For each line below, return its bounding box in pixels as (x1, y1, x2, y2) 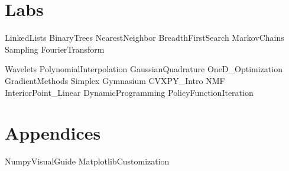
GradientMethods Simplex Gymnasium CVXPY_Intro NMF (5, 74, 225, 86)
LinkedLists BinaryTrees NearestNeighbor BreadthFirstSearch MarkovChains (5, 31, 284, 44)
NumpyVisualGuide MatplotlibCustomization (5, 155, 170, 167)
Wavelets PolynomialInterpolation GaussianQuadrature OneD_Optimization (5, 63, 282, 75)
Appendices (5, 121, 101, 145)
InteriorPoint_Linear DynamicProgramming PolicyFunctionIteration (5, 86, 254, 98)
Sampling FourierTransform (5, 43, 105, 55)
